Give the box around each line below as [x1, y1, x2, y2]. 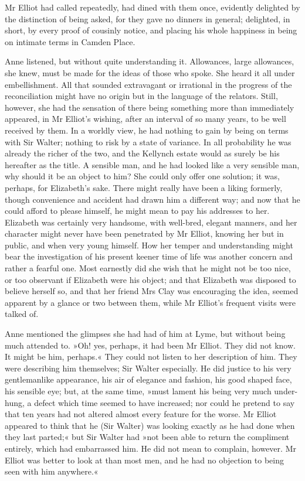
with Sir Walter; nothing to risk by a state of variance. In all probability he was [5, 135, 292, 148]
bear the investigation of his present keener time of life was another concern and [5, 250, 293, 262]
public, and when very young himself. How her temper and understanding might [5, 238, 293, 251]
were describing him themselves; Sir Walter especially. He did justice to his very [5, 361, 292, 374]
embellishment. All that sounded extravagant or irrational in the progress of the [5, 78, 292, 90]
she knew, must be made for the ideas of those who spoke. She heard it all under [5, 66, 295, 79]
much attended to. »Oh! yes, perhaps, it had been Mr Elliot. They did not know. [5, 339, 296, 351]
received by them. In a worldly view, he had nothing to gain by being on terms [5, 124, 289, 136]
